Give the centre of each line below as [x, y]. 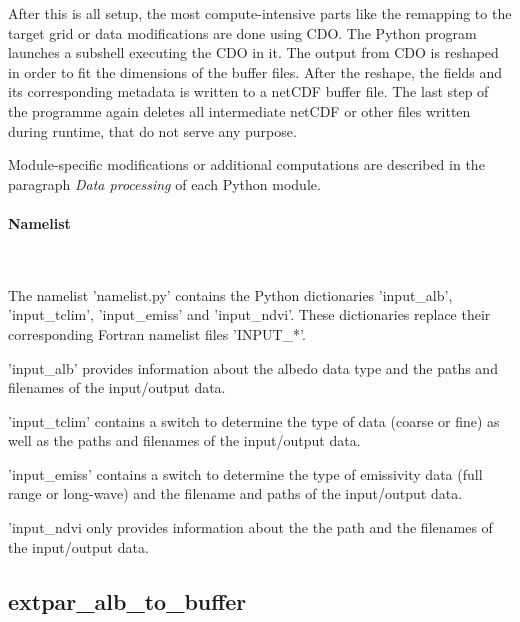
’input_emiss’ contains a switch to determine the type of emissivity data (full [245, 473]
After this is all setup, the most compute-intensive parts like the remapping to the [260, 13]
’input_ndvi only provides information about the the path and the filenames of [250, 527]
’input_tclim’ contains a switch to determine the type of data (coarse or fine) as [254, 420]
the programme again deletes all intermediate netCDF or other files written [239, 110]
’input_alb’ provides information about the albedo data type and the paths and [253, 367]
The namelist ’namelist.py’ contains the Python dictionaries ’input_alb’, [230, 294]
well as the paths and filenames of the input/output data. [184, 440]
